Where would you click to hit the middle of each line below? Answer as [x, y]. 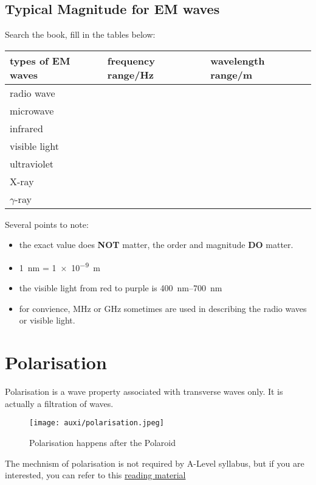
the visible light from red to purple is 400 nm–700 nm [121, 288]
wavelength [238, 60]
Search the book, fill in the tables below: [80, 34]
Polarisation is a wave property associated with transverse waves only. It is [144, 391]
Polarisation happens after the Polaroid [103, 442]
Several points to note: [47, 224]
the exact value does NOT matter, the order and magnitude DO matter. [156, 245]
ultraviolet [32, 163]
